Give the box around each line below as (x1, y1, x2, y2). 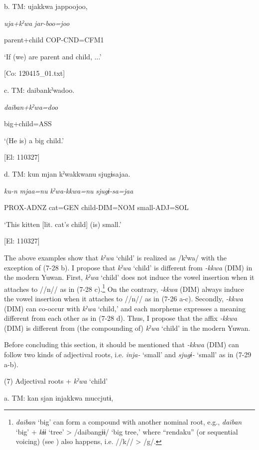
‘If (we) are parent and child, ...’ (4, 51, 102, 61)
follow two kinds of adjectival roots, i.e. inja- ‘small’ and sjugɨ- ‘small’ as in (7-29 (4, 349, 252, 359)
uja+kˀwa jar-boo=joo (4, 17, 70, 28)
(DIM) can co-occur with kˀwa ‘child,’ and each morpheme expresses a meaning (4, 303, 246, 313)
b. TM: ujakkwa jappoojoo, (4, 1, 88, 11)
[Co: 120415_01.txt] (4, 68, 65, 78)
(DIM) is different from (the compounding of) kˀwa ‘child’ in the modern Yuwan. (4, 322, 251, 333)
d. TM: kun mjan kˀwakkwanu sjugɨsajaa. (4, 168, 130, 179)
